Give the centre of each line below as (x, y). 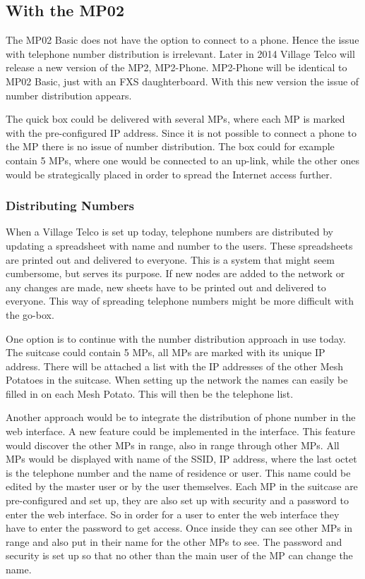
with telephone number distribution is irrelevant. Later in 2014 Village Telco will (180, 53)
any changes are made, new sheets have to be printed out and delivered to (166, 287)
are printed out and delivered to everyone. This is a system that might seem (170, 259)
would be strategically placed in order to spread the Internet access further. (169, 174)
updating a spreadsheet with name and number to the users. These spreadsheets (179, 245)
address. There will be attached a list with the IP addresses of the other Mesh (175, 366)
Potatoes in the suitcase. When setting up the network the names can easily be (177, 380)
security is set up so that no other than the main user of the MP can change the (179, 555)
